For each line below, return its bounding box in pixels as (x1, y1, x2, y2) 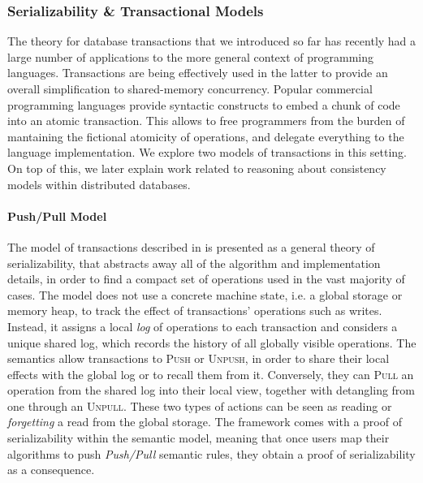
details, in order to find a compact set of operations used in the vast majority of (7, 270, 405, 287)
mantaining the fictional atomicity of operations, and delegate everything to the (7, 127, 404, 144)
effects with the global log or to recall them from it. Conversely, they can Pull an (7, 365, 414, 382)
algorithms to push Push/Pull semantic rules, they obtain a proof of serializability (7, 445, 416, 462)
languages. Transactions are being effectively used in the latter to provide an (7, 64, 388, 81)
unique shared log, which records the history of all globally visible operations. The (7, 334, 417, 351)
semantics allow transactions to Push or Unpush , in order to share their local (7, 350, 390, 367)
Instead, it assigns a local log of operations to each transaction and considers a (7, 317, 398, 334)
